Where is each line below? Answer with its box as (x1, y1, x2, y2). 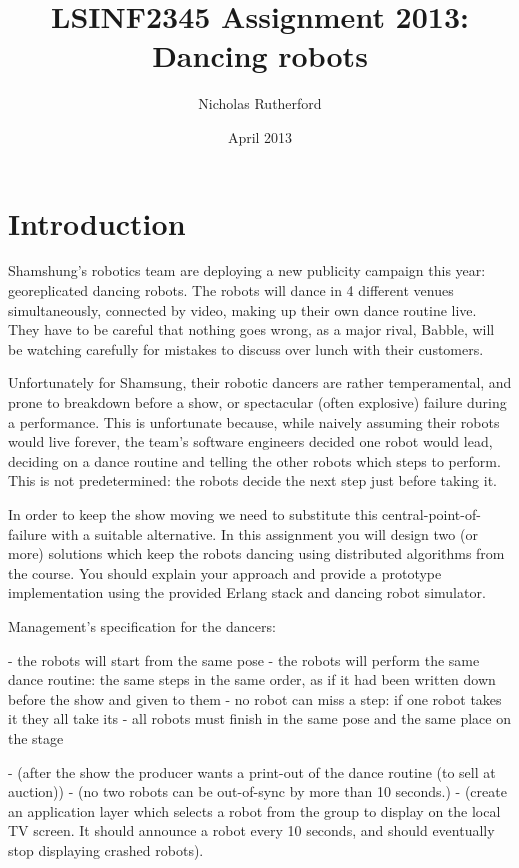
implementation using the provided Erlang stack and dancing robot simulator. (8, 582, 486, 603)
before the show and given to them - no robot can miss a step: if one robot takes (8, 688, 502, 709)
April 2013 (227, 126, 293, 147)
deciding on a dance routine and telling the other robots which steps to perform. (8, 450, 501, 471)
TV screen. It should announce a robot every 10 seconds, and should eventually (8, 820, 495, 841)
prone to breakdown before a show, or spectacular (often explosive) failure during (8, 392, 507, 412)
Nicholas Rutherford (198, 93, 322, 114)
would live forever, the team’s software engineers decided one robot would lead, (8, 431, 493, 452)
